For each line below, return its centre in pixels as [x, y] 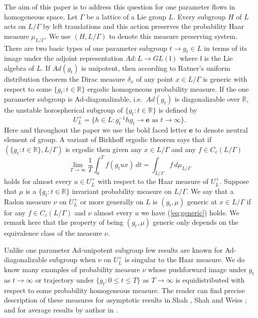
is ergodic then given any [103, 149]
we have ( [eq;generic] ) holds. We [190, 212]
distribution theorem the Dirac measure [65, 79]
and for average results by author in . [61, 309]
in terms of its [225, 48]
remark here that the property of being [64, 222]
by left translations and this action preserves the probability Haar [143, 26]
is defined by [178, 110]
